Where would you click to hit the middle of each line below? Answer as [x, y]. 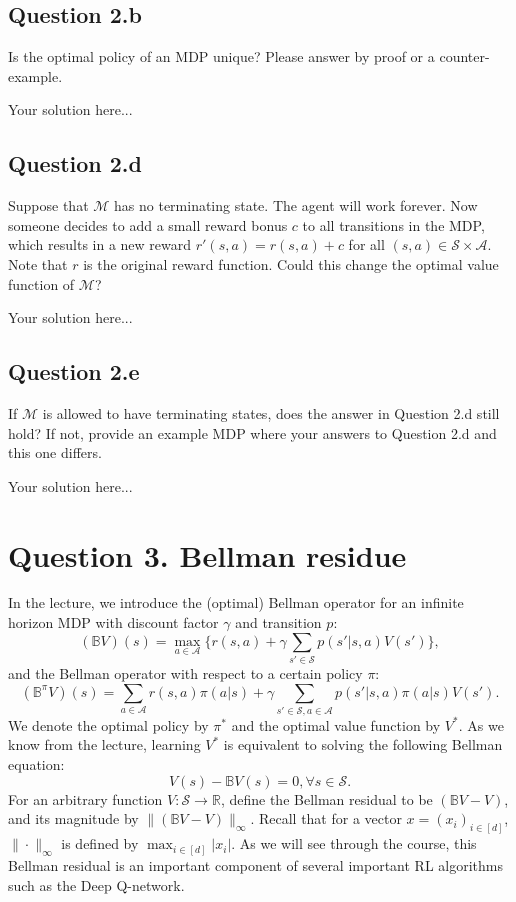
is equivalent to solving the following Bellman [363, 744]
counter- [464, 56]
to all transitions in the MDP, [393, 224]
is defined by [100, 843]
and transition [278, 622]
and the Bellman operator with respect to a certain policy [185, 672]
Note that [38, 263]
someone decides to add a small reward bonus [148, 224]
